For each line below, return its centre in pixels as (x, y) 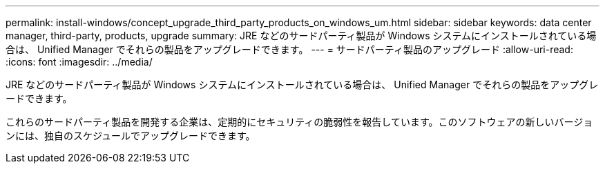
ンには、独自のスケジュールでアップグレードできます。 (131, 136)
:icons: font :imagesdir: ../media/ (79, 62)
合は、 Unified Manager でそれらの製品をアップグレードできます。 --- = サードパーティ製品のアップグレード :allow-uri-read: (289, 49)
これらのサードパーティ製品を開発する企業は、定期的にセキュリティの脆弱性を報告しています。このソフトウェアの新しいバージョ (299, 122)
